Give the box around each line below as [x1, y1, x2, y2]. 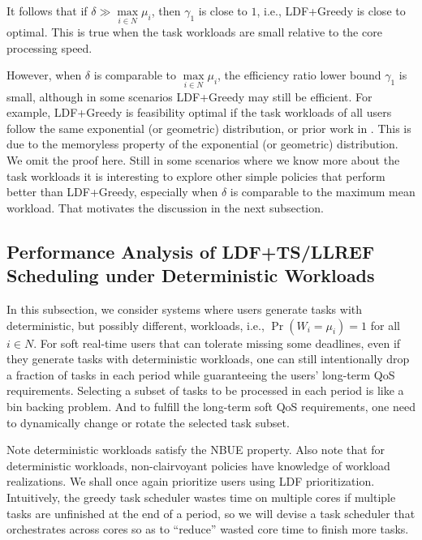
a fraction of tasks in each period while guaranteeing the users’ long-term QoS [6, 366, 395, 383]
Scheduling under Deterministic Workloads [6, 263, 375, 288]
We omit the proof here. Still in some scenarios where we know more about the [6, 152, 400, 168]
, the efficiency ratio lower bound [217, 66, 381, 84]
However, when [6, 66, 82, 84]
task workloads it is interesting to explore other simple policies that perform [6, 167, 385, 184]
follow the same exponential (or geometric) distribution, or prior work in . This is [6, 119, 411, 136]
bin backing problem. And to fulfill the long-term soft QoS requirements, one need [6, 397, 416, 414]
